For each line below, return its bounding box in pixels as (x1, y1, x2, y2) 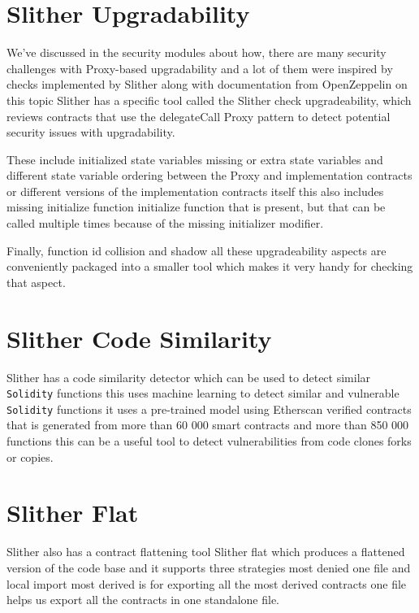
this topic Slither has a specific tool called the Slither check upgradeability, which (6, 91, 412, 108)
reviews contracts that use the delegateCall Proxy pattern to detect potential (6, 107, 391, 124)
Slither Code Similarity (6, 321, 272, 354)
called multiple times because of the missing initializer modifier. (6, 215, 324, 232)
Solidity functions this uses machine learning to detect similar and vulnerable (6, 385, 400, 402)
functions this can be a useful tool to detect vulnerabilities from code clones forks (6, 433, 412, 450)
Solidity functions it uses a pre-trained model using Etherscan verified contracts (6, 400, 412, 417)
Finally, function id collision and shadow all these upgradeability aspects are (6, 241, 387, 259)
